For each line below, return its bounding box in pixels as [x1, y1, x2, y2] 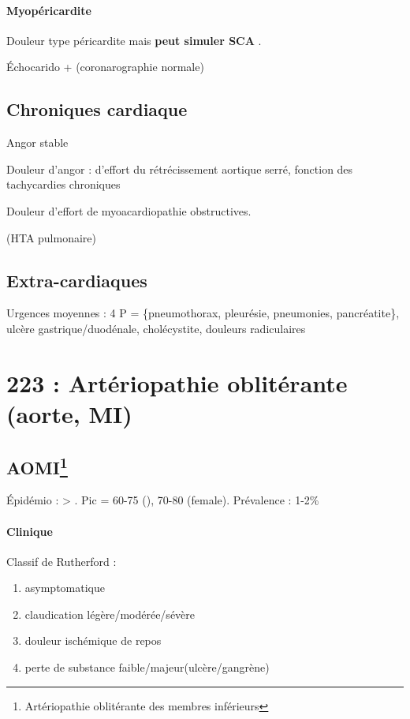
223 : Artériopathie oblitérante [6, 366, 348, 399]
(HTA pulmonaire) [6, 229, 97, 245]
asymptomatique [24, 579, 105, 596]
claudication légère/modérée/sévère [24, 605, 196, 622]
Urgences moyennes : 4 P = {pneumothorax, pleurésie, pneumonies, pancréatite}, [6, 305, 400, 321]
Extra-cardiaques [6, 268, 147, 292]
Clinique [6, 522, 53, 539]
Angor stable [6, 134, 69, 151]
